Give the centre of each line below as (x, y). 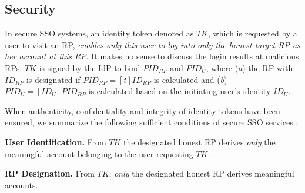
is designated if (53, 79)
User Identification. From (56, 142)
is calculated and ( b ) (190, 79)
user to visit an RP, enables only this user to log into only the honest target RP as (152, 44)
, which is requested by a (252, 33)
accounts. (21, 184)
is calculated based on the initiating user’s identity (180, 91)
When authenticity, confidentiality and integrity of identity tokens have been (143, 110)
